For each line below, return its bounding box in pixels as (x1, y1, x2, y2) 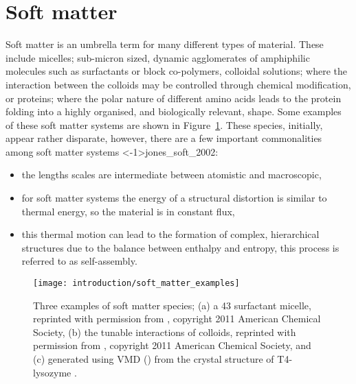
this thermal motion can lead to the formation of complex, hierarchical (21, 227, 320, 241)
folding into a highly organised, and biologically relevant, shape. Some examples (5, 104, 342, 119)
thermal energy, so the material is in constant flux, (21, 204, 235, 218)
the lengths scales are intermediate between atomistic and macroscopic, (21, 167, 322, 182)
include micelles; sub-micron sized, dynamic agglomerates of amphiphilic (5, 50, 310, 64)
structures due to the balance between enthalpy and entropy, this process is (21, 240, 340, 254)
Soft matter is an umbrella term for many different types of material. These (5, 37, 324, 51)
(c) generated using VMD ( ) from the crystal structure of (33, 352, 274, 366)
